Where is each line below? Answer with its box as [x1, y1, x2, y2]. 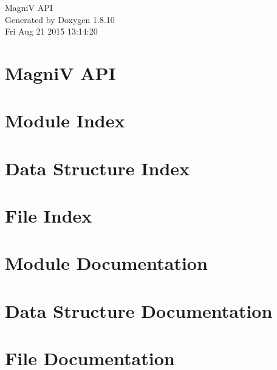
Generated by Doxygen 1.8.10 [5, 13, 115, 25]
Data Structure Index [5, 155, 190, 180]
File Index [5, 203, 92, 228]
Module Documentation [5, 251, 208, 275]
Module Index [5, 108, 125, 133]
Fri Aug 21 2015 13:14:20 [5, 25, 98, 38]
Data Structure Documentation [5, 298, 273, 323]
